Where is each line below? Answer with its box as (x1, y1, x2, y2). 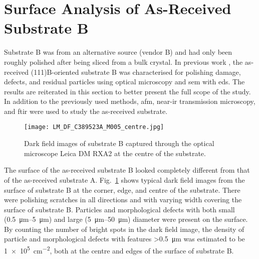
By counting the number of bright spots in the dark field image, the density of (4, 223, 244, 234)
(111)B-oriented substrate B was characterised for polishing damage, (31, 66, 241, 77)
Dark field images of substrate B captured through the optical (24, 138, 214, 149)
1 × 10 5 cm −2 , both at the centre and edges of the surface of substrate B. (4, 244, 234, 255)
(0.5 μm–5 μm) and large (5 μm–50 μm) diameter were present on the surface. (4, 214, 248, 224)
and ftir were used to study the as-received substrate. (4, 105, 168, 116)
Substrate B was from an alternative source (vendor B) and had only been (4, 47, 232, 57)
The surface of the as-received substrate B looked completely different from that (4, 165, 250, 175)
